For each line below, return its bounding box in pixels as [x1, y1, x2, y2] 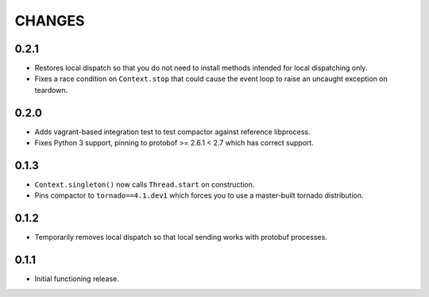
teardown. [34, 85, 68, 94]
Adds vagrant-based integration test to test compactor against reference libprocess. [34, 127, 311, 137]
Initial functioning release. [34, 274, 119, 283]
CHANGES [14, 12, 85, 29]
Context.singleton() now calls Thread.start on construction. [34, 179, 255, 190]
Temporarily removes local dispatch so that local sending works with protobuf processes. [34, 233, 327, 242]
